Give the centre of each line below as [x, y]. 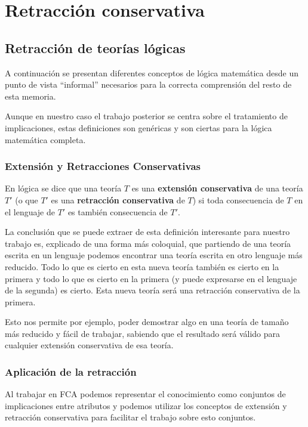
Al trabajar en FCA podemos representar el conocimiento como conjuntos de [145, 394]
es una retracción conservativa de [118, 199]
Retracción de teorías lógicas [95, 47]
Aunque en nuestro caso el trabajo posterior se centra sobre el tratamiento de [146, 116]
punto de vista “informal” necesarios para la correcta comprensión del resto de [148, 84]
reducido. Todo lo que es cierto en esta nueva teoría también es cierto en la [142, 266]
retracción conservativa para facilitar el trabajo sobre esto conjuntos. [130, 417]
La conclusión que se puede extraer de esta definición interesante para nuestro [147, 232]
